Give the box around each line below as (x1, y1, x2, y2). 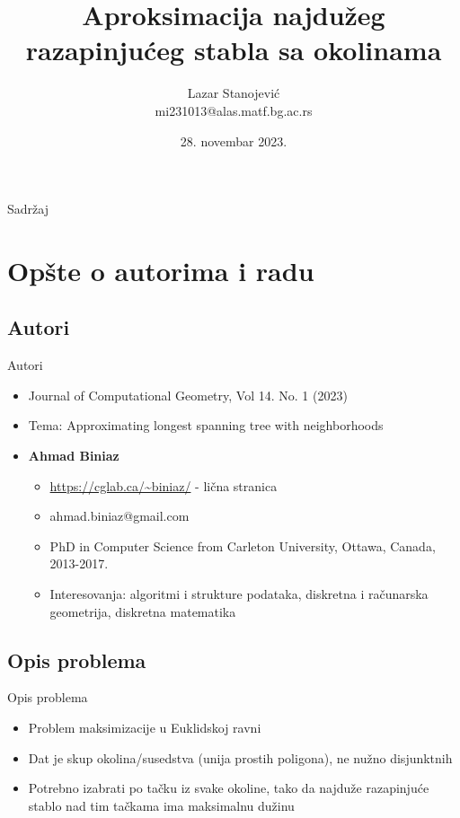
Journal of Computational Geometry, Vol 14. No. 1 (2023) (28, 385, 348, 404)
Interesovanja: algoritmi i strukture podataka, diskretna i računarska (49, 585, 429, 603)
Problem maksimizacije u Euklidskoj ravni (28, 718, 261, 736)
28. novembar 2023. (180, 131, 287, 150)
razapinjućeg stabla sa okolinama (25, 31, 442, 68)
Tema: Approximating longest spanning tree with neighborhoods (28, 416, 384, 435)
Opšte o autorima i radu (7, 251, 314, 288)
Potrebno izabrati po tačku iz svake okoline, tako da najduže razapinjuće (28, 778, 429, 797)
